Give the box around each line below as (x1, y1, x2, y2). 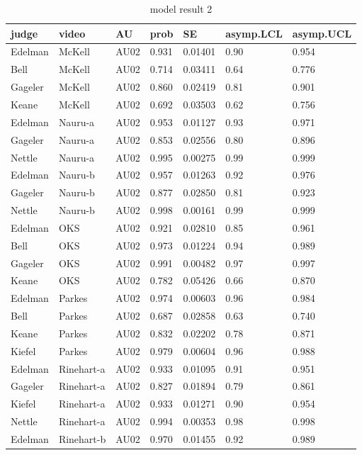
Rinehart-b (58, 432, 106, 446)
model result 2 (149, 1, 213, 16)
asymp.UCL (292, 26, 352, 40)
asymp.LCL (225, 26, 283, 40)
